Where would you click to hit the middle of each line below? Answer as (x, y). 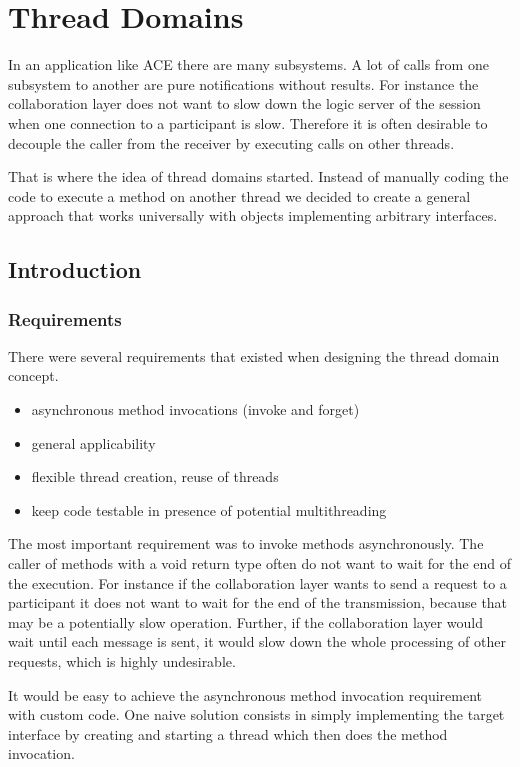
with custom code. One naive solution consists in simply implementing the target (256, 714)
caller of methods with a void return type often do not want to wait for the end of (260, 563)
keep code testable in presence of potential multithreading (209, 509)
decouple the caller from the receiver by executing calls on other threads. (231, 142)
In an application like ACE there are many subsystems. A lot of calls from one (248, 64)
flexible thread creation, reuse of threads (155, 476)
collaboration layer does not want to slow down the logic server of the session (244, 103)
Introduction (75, 269)
